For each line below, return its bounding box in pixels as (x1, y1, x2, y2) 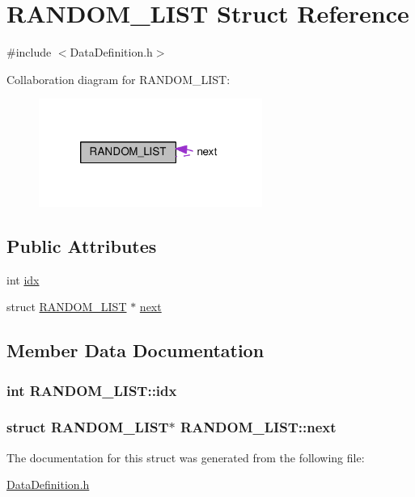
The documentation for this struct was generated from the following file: (6, 449, 365, 465)
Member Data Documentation (6, 338, 265, 363)
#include (6, 44, 52, 61)
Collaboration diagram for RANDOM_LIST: (6, 70, 231, 87)
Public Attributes (6, 233, 157, 258)
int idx (6, 271, 40, 288)
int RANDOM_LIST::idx (6, 380, 177, 400)
